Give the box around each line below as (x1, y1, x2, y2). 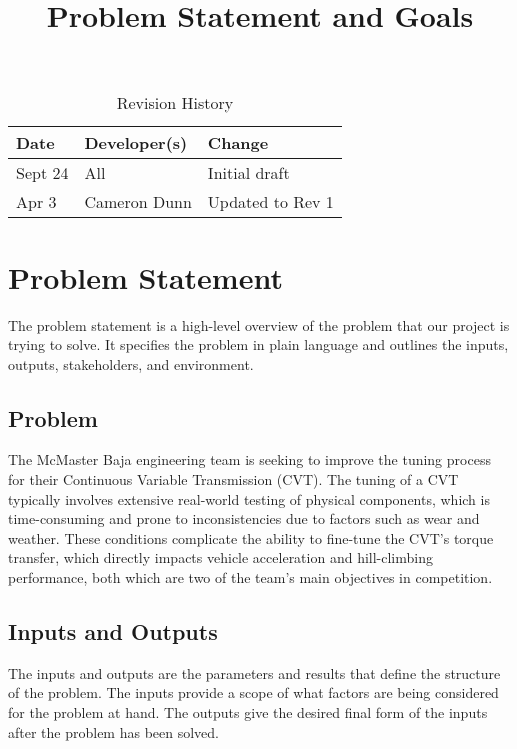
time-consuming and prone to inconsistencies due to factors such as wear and (8, 508, 480, 529)
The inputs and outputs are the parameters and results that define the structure (8, 662, 501, 683)
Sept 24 (16, 161, 69, 185)
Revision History (116, 91, 234, 115)
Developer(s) (84, 131, 188, 155)
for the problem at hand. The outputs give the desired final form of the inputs (8, 702, 488, 723)
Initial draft (207, 161, 290, 185)
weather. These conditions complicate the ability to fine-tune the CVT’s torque (8, 527, 494, 548)
